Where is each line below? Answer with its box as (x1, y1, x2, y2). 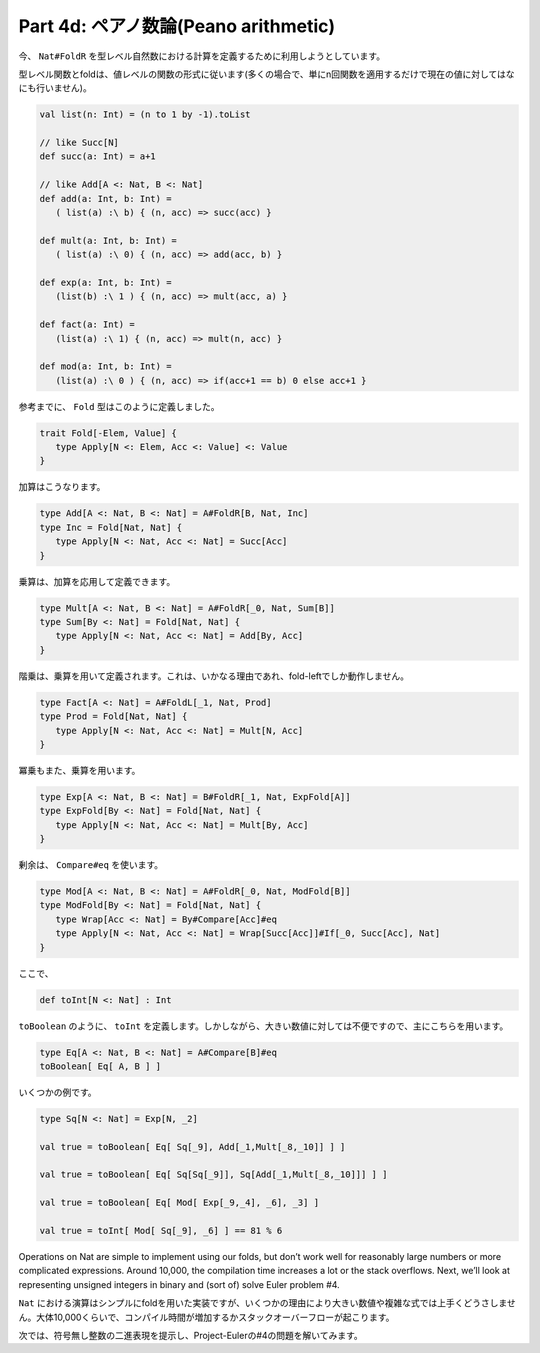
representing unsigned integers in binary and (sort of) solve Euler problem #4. (18, 1278, 340, 1290)
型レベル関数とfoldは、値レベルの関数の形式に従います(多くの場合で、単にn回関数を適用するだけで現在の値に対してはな (18, 68, 515, 80)
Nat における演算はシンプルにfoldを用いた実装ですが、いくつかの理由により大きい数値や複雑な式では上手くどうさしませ (18, 1297, 516, 1309)
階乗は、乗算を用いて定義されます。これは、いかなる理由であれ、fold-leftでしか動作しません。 (18, 670, 410, 682)
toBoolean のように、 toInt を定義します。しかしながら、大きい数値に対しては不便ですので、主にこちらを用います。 (18, 1020, 509, 1032)
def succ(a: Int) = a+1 (39, 151, 157, 162)
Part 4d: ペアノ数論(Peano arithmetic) (18, 15, 336, 37)
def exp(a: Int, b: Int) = (39, 277, 172, 288)
